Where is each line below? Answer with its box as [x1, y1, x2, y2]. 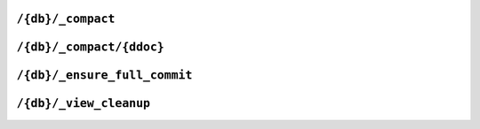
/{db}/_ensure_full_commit [16, 68, 193, 83]
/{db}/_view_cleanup [16, 96, 151, 110]
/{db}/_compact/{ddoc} [16, 40, 164, 55]
